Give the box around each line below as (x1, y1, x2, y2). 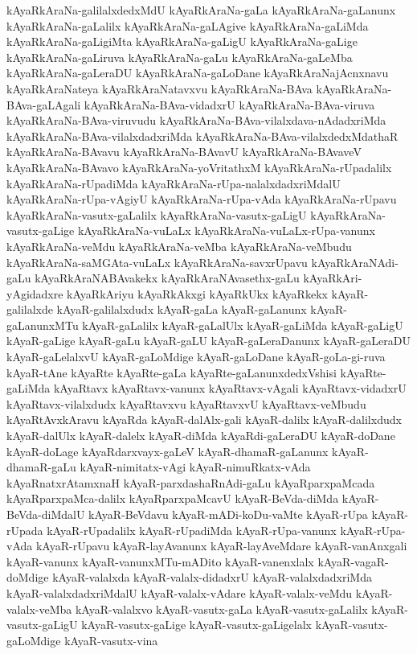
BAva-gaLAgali (6, 96, 81, 113)
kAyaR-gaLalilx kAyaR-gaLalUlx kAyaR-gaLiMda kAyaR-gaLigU (82, 316, 403, 333)
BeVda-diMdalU (6, 506, 85, 522)
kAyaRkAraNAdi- (311, 253, 399, 270)
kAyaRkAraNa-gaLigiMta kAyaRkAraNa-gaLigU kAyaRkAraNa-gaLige (6, 33, 358, 50)
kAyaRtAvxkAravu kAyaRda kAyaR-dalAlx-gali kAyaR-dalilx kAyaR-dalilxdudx (6, 411, 402, 428)
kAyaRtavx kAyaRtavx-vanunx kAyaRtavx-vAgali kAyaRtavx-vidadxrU (53, 380, 407, 397)
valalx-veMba (6, 600, 72, 617)
